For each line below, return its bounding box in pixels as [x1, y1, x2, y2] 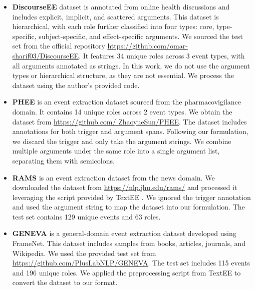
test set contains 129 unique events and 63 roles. [12, 211, 161, 221]
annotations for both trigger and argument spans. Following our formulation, [12, 126, 248, 136]
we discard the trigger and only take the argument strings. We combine [12, 135, 231, 146]
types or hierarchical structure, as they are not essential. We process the [12, 70, 234, 80]
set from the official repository [12, 40, 105, 51]
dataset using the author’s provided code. [12, 79, 140, 90]
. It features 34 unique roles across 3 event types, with [79, 50, 245, 60]
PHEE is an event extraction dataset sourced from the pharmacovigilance [12, 96, 241, 107]
